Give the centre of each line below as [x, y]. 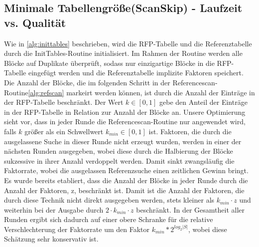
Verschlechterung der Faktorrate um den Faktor [77, 229]
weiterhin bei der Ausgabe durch [54, 209]
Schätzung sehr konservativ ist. [51, 239]
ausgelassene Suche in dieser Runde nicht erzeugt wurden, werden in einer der [123, 141]
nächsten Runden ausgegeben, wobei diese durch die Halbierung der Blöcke [119, 151]
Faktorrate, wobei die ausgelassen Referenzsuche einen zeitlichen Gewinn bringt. [126, 170]
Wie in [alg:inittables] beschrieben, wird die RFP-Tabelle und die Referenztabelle [128, 43]
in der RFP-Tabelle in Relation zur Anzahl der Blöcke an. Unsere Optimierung [125, 112]
